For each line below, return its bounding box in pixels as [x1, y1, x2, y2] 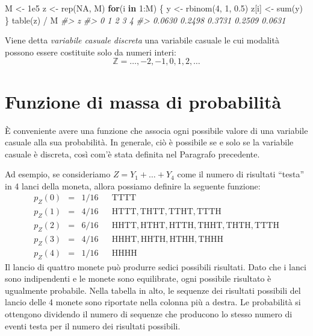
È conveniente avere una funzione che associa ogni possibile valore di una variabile [5, 124, 308, 136]
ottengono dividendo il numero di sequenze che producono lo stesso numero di [5, 307, 293, 320]
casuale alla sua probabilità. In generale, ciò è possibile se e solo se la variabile [5, 136, 294, 148]
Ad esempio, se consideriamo [5, 168, 111, 180]
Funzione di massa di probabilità [5, 89, 282, 113]
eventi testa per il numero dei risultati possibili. [5, 319, 181, 332]
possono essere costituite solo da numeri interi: [5, 45, 176, 58]
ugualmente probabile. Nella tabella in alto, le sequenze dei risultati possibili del [5, 284, 301, 296]
